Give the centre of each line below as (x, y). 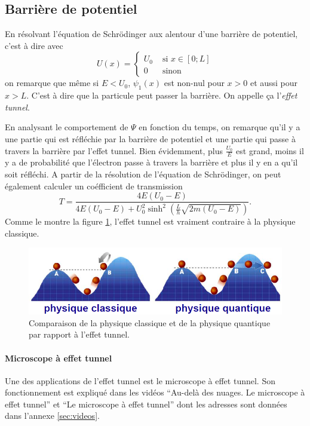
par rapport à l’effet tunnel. (79, 334)
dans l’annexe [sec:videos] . (52, 416)
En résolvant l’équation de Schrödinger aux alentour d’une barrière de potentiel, (151, 34)
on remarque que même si (52, 83)
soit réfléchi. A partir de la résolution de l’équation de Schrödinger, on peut (143, 174)
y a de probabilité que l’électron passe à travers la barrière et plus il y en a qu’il (151, 162)
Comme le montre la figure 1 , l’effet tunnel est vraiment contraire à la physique (150, 221)
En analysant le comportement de (67, 127)
